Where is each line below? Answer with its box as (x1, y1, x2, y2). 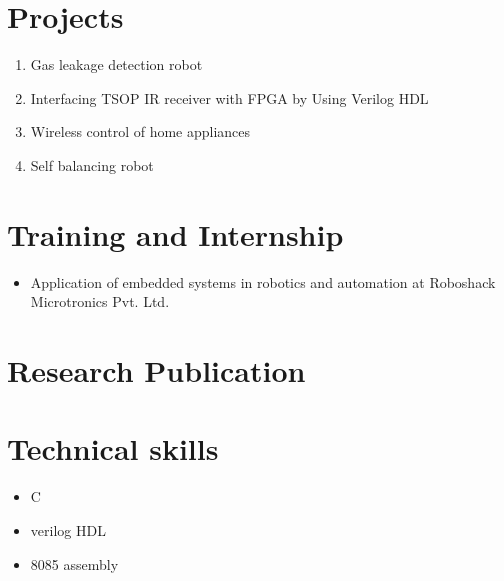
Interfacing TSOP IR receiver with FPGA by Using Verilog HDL (30, 87, 429, 108)
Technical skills (7, 428, 219, 469)
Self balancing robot (30, 154, 154, 175)
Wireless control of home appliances (30, 121, 251, 142)
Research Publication (7, 350, 306, 390)
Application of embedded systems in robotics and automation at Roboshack (30, 271, 496, 292)
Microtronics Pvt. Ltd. (30, 291, 170, 312)
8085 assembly (30, 553, 119, 574)
